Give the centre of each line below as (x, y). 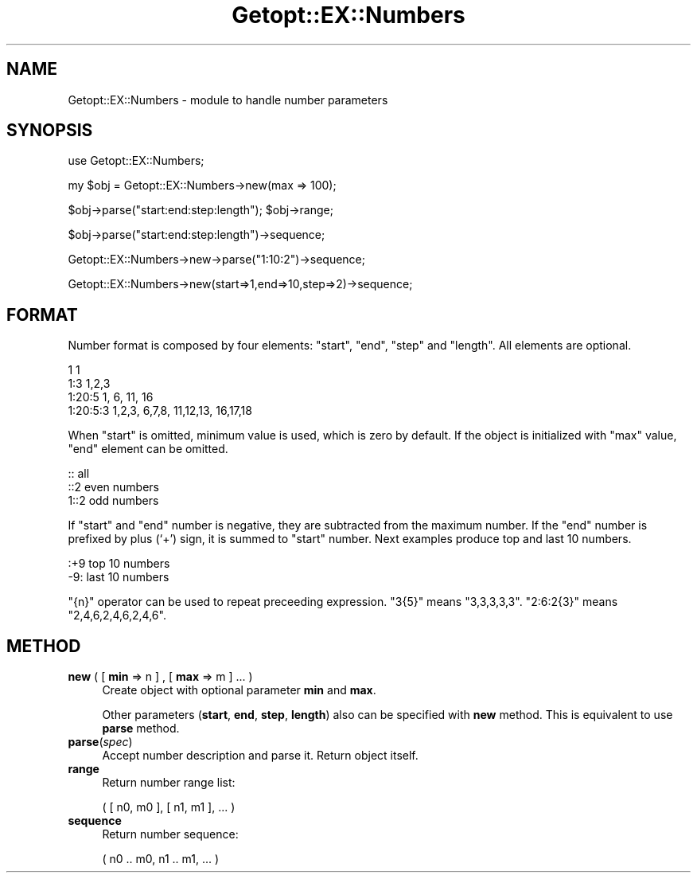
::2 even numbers (113, 487)
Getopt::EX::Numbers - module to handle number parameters (228, 100)
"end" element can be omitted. (148, 449)
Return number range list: (169, 783)
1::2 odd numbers (113, 501)
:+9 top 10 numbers (119, 564)
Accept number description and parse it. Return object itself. (260, 756)
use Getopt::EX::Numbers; (136, 161)
